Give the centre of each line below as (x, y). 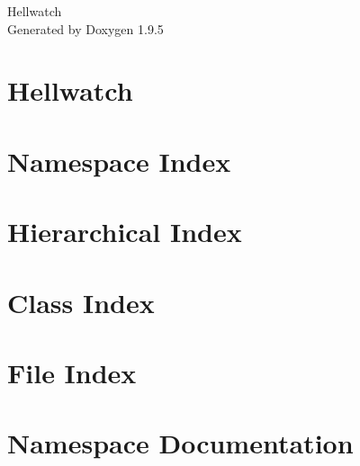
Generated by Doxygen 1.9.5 (85, 28)
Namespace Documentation (180, 443)
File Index (72, 372)
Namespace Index (119, 161)
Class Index (81, 302)
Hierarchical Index (125, 232)
